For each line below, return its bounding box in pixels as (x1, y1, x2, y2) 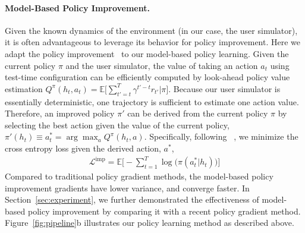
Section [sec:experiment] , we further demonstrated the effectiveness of (5, 193, 259, 206)
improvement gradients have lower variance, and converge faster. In (5, 181, 250, 194)
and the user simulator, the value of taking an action (65, 59, 258, 71)
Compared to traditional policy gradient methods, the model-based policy (5, 170, 273, 182)
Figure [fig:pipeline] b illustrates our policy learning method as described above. (5, 216, 294, 229)
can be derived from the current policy (127, 107, 268, 119)
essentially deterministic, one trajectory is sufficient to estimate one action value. (5, 95, 299, 108)
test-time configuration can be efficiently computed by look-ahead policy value (5, 71, 290, 83)
